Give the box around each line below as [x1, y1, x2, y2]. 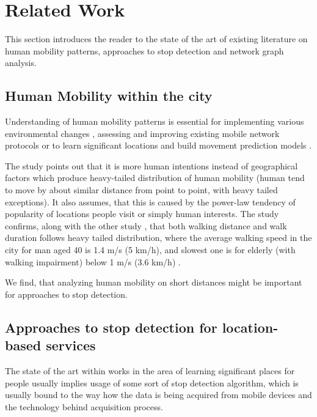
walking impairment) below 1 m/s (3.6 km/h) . [5, 255, 181, 268]
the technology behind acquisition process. [5, 400, 163, 413]
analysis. [5, 56, 37, 69]
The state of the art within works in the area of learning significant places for [5, 364, 295, 377]
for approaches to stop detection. [5, 287, 128, 300]
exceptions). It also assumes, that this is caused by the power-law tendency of [5, 195, 296, 208]
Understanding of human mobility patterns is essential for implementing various [5, 115, 304, 128]
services [46, 336, 96, 355]
